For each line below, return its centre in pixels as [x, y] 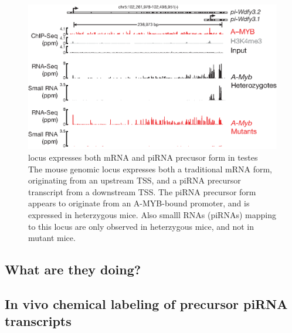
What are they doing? [73, 269]
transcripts [38, 321]
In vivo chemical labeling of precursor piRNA [146, 303]
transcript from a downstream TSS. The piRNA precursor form [142, 191]
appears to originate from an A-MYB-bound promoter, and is [139, 203]
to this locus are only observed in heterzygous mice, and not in [141, 226]
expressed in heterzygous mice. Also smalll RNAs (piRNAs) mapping [152, 214]
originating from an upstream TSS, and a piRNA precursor [135, 180]
